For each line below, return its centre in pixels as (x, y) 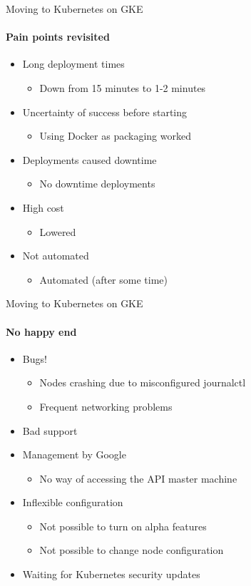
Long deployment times (73, 64)
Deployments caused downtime (89, 159)
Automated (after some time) (103, 279)
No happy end (41, 331)
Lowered (58, 231)
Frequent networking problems (106, 406)
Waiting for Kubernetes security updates (111, 574)
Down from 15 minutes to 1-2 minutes (123, 87)
